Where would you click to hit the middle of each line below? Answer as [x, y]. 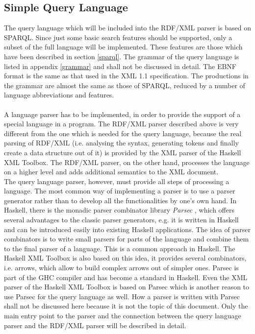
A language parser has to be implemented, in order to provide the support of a [122, 114]
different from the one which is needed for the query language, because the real [123, 133]
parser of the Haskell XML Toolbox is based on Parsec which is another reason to [127, 287]
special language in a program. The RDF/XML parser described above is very [121, 124]
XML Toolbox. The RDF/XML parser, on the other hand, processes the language [127, 162]
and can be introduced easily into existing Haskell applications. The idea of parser [127, 229]
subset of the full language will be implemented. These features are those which [123, 47]
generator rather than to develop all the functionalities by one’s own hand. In [120, 200]
